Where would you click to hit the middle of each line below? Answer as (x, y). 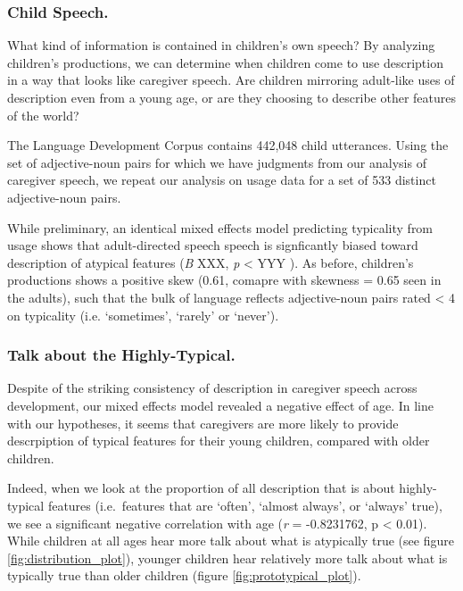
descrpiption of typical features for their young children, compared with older (219, 441)
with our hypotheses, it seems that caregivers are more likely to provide (203, 423)
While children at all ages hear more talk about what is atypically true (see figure (231, 541)
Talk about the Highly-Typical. (121, 355)
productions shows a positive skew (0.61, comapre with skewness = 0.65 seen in (224, 280)
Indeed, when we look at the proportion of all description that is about (201, 488)
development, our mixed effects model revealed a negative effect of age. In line (221, 405)
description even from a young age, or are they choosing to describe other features (232, 97)
